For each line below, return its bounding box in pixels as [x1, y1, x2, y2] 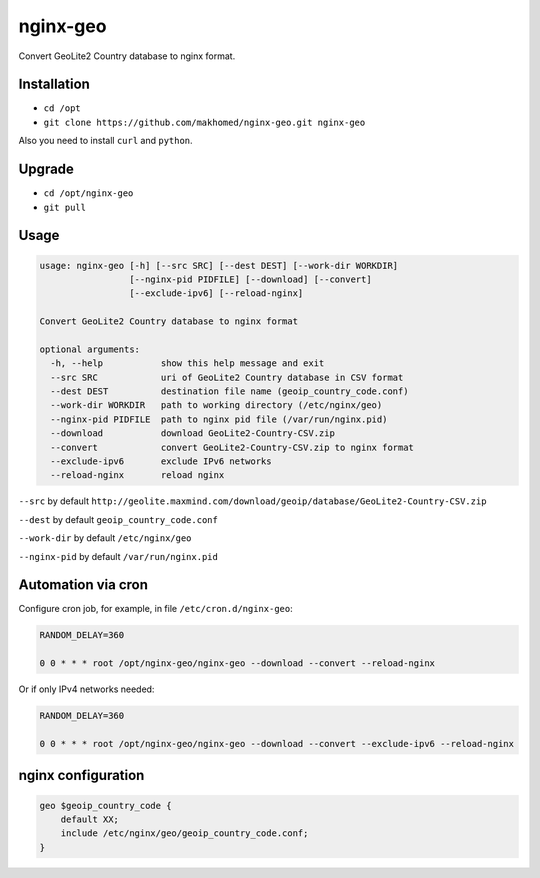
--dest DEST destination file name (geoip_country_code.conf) [50, 386, 409, 397]
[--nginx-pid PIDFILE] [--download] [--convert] [128, 273, 372, 285]
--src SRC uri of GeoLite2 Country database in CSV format [50, 371, 404, 383]
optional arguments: [39, 343, 140, 355]
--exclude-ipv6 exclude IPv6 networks [50, 456, 272, 467]
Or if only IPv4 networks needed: [18, 683, 155, 695]
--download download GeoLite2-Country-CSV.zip [50, 428, 335, 439]
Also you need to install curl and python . [18, 135, 194, 147]
